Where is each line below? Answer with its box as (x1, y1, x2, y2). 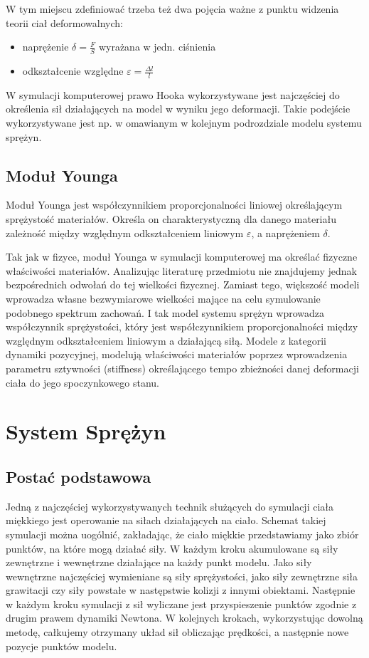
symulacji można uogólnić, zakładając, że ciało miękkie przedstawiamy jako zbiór (6, 526, 359, 541)
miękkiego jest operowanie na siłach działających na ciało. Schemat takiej (6, 513, 326, 528)
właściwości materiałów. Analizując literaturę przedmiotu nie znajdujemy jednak (6, 263, 357, 278)
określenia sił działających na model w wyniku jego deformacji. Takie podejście (6, 101, 351, 116)
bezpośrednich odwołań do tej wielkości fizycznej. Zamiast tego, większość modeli (6, 277, 360, 292)
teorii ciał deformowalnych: (6, 15, 124, 30)
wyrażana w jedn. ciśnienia (98, 39, 216, 54)
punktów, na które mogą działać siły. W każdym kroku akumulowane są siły (6, 540, 338, 555)
